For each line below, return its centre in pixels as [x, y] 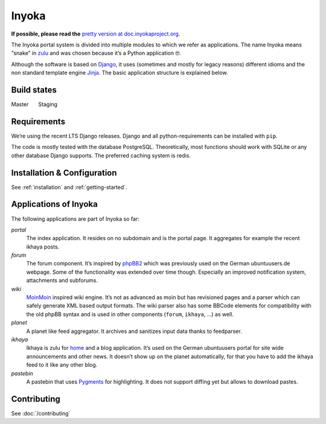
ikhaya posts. [43, 247]
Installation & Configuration [64, 173]
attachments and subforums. [62, 280]
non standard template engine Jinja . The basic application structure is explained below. [120, 73]
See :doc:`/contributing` [41, 413]
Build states [34, 90]
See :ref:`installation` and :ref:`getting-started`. [69, 187]
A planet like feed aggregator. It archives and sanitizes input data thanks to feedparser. [134, 331]
